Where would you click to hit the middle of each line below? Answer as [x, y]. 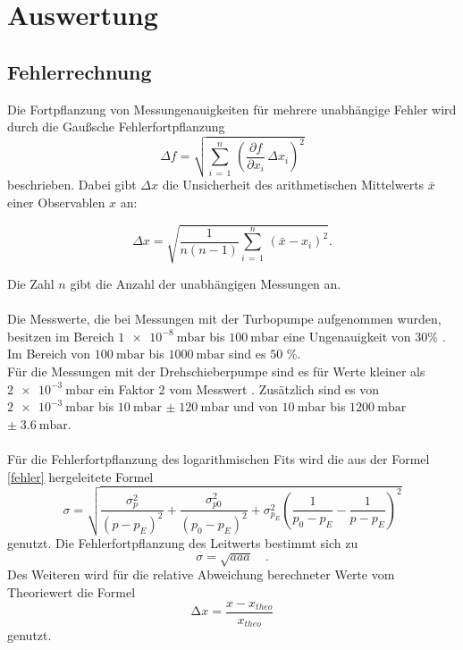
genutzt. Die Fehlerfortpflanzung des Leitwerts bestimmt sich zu [183, 543]
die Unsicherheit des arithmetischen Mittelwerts [293, 185]
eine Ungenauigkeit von [347, 336]
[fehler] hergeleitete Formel [80, 476]
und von [256, 406]
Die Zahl [31, 283]
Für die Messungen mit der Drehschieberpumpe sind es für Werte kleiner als [216, 371]
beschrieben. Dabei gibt [72, 185]
